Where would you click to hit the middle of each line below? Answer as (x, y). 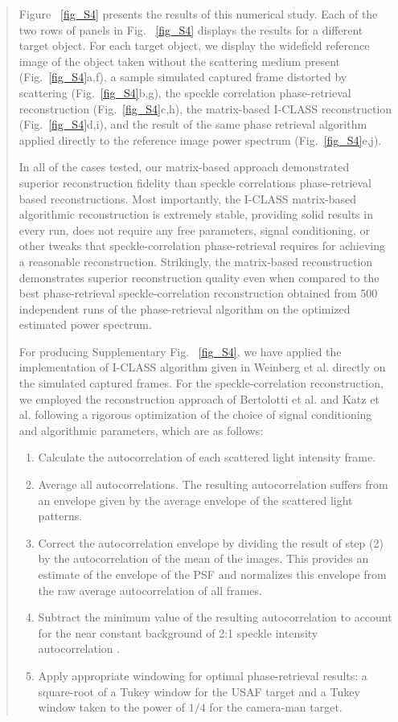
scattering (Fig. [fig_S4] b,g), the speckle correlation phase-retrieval (185, 92)
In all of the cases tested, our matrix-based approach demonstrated (184, 167)
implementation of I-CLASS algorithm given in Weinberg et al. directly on (202, 367)
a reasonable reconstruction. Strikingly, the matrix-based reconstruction (196, 261)
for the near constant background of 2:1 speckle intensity (178, 632)
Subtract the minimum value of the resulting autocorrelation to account (215, 617)
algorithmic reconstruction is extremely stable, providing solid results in (196, 214)
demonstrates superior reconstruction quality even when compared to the (199, 277)
